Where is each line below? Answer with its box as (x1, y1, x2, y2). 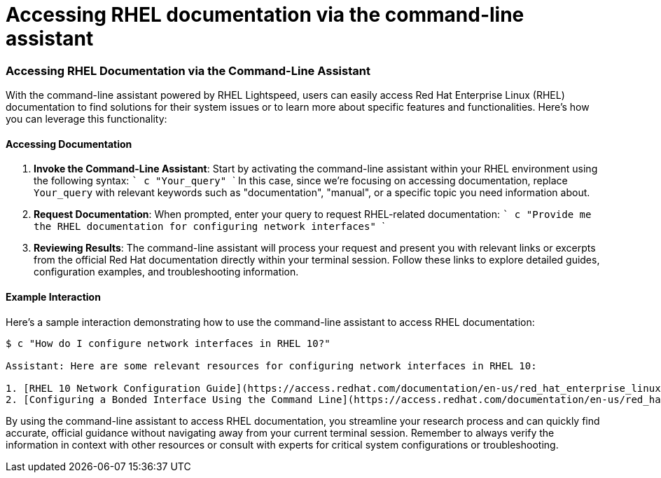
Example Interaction (6, 290, 101, 303)
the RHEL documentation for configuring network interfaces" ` (34, 220, 385, 233)
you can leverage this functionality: (6, 113, 167, 125)
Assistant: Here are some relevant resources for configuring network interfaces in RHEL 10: (6, 360, 537, 371)
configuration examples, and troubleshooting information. (34, 266, 299, 278)
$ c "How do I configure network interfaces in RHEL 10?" (6, 337, 330, 349)
